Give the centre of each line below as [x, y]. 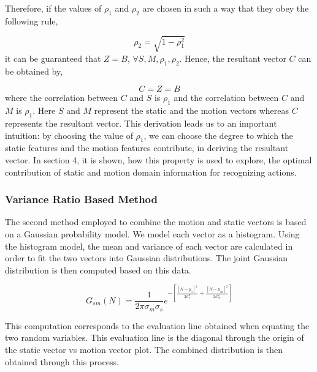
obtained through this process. [62, 361]
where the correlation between [62, 98]
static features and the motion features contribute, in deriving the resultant [147, 148]
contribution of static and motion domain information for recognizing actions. [151, 172]
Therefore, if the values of [53, 8]
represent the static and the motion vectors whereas [192, 110]
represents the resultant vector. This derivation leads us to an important [141, 123]
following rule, [32, 20]
